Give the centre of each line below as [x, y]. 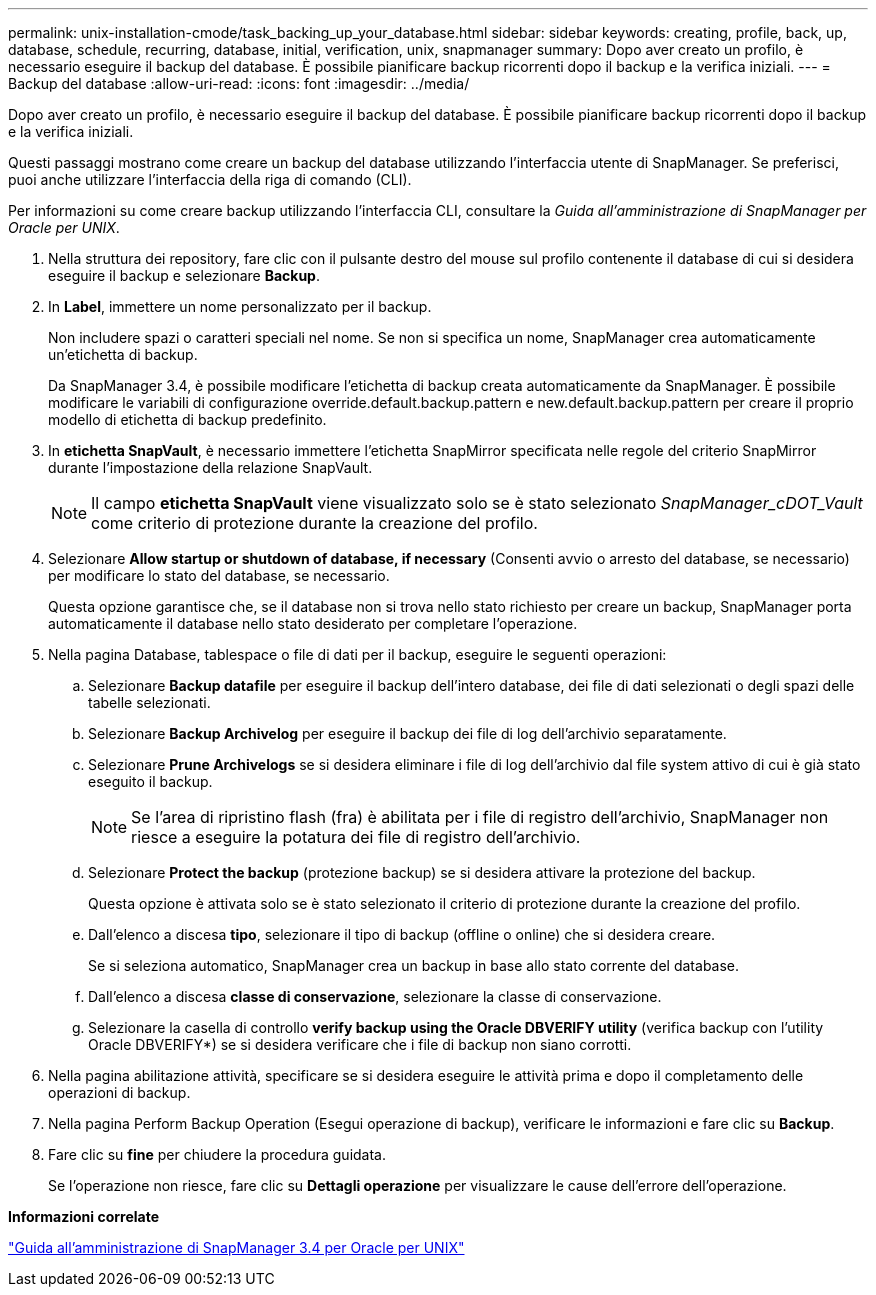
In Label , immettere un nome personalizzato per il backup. [240, 306]
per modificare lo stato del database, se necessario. [219, 575]
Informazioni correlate [84, 1216]
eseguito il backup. [150, 781]
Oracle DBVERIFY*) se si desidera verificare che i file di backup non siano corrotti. [360, 1044]
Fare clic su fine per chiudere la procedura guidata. [217, 1154]
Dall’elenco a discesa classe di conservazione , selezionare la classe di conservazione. [375, 996]
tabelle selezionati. [149, 702]
